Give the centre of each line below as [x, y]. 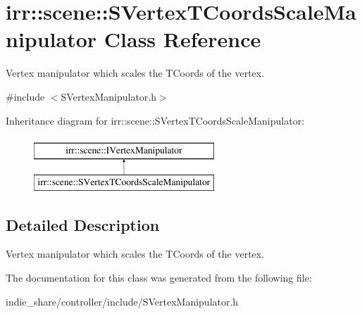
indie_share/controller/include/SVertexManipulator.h [122, 301]
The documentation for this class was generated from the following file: [159, 278]
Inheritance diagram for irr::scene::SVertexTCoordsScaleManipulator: [155, 120]
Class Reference [182, 39]
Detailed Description [83, 224]
